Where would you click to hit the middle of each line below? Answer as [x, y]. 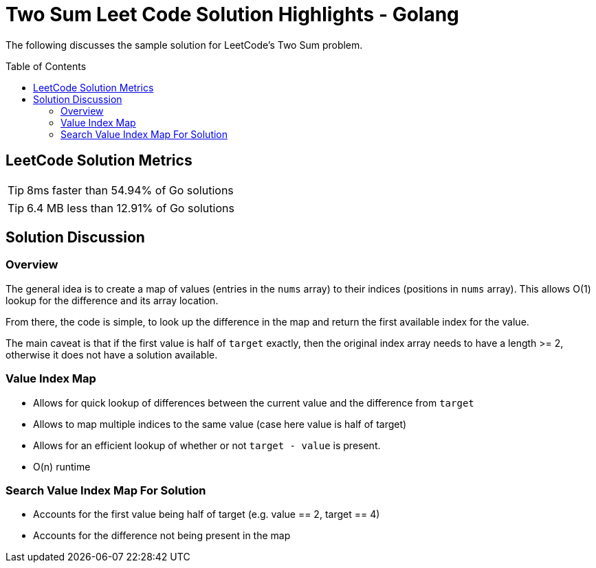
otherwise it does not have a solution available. [112, 354]
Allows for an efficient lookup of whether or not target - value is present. [207, 445]
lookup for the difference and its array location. [112, 300]
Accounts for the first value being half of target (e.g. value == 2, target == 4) [207, 514]
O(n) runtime [62, 466]
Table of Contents [46, 66]
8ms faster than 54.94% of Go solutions [130, 190]
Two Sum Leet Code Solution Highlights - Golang [232, 14]
